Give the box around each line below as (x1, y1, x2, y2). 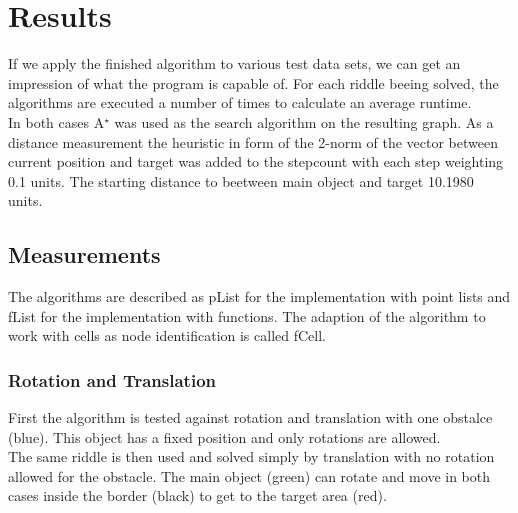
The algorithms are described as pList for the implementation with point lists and (8, 286, 511, 307)
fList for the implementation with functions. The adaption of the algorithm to (8, 305, 486, 326)
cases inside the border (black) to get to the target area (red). (8, 485, 387, 506)
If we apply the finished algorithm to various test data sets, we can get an (8, 53, 461, 74)
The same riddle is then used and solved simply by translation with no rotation (8, 446, 495, 467)
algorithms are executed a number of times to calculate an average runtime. (8, 92, 472, 113)
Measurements (8, 239, 161, 270)
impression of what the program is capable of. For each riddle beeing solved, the (8, 72, 499, 93)
